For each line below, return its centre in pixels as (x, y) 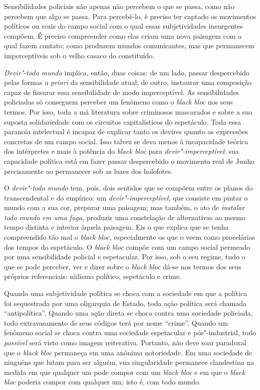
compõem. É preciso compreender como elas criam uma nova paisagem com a (123, 35)
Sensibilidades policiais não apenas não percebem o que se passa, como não (119, 6)
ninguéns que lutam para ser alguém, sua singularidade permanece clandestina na (129, 362)
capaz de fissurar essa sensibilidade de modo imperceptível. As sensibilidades (121, 92)
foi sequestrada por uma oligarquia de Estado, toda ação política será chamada (125, 303)
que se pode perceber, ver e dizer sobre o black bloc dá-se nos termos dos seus (123, 266)
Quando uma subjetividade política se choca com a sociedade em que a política (126, 293)
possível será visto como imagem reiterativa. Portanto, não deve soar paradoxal (125, 342)
